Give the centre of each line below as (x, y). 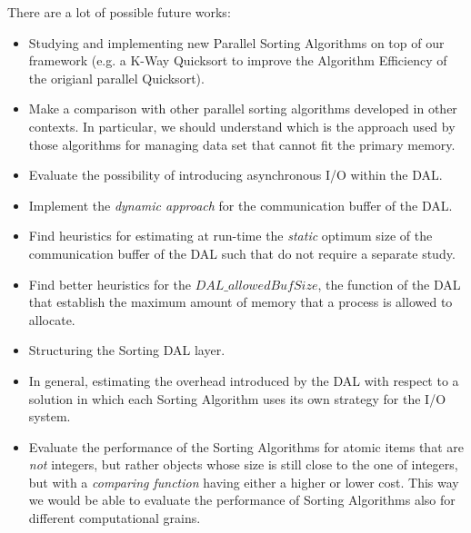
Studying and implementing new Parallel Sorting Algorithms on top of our (236, 42)
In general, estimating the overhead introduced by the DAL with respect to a (244, 380)
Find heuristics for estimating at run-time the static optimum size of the (230, 236)
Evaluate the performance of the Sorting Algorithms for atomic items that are (246, 446)
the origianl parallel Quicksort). (116, 78)
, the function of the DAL (389, 284)
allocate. (52, 319)
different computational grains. (115, 518)
